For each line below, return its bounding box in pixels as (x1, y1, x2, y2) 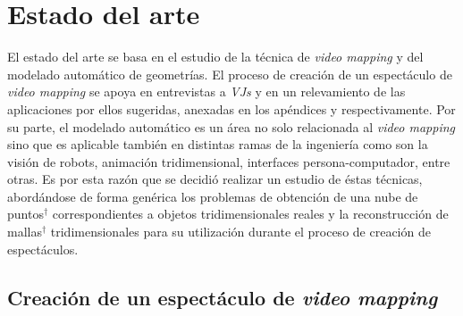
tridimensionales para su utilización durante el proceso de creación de (50, 222, 431, 241)
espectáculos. (7, 239, 79, 258)
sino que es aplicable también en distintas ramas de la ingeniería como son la (7, 135, 428, 154)
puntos (7, 204, 44, 223)
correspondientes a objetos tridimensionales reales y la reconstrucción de (52, 204, 449, 223)
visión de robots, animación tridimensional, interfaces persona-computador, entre (7, 152, 450, 170)
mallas (7, 222, 42, 241)
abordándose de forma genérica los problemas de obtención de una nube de (7, 187, 418, 205)
